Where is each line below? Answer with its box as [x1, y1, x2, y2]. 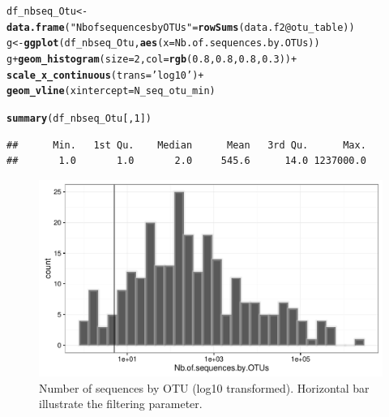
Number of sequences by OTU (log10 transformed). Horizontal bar [39, 379, 370, 396]
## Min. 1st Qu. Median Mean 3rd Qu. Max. [6, 139, 366, 151]
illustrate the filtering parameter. [39, 395, 203, 412]
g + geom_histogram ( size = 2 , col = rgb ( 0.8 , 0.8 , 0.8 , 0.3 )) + [6, 53, 297, 65]
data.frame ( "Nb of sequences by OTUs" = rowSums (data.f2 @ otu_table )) [6, 21, 355, 33]
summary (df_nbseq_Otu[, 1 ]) [6, 112, 152, 124]
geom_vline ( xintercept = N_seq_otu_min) [6, 85, 216, 97]
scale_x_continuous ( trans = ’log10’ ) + [6, 69, 204, 81]
